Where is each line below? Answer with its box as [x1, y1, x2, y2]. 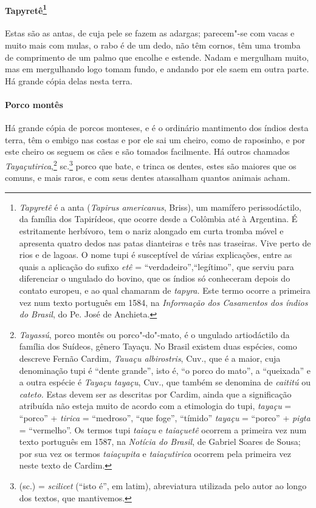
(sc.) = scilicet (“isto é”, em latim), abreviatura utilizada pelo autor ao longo [19, 479, 307, 492]
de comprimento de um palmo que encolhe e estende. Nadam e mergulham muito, [5, 50, 309, 63]
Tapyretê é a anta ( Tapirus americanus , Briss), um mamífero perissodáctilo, [19, 200, 301, 213]
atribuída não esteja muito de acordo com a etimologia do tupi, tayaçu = [19, 399, 292, 412]
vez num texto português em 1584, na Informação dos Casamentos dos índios [19, 296, 308, 308]
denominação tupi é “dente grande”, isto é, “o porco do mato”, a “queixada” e [19, 364, 311, 376]
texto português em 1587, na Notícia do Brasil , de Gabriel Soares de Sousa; [19, 435, 301, 448]
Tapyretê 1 [5, 2, 47, 16]
